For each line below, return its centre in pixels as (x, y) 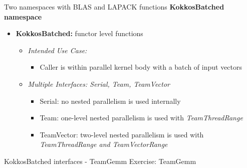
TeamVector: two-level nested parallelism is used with (122, 134)
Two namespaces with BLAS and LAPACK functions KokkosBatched (114, 7)
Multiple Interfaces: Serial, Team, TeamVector (99, 83)
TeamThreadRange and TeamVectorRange (104, 144)
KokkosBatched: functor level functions (79, 33)
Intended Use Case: (57, 50)
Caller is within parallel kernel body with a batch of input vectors (141, 67)
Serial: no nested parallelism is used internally (110, 101)
